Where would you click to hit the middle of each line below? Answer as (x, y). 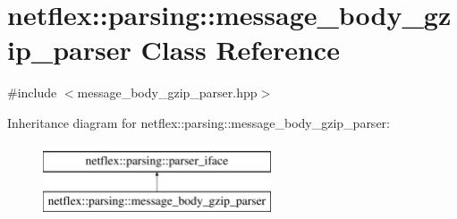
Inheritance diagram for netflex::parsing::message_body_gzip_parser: (199, 122)
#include (32, 93)
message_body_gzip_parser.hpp (167, 93)
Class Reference (240, 50)
